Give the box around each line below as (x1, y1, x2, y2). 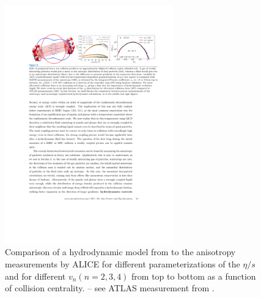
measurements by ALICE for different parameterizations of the (5, 257, 240, 270)
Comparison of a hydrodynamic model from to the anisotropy (5, 245, 236, 258)
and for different (5, 269, 66, 282)
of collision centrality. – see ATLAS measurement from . (5, 281, 215, 294)
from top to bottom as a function (131, 269, 256, 282)
